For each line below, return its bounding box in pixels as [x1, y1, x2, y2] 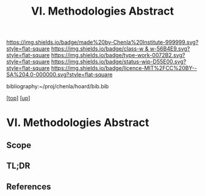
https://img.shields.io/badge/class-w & [51, 45, 149, 52]
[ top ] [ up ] [6, 94, 31, 102]
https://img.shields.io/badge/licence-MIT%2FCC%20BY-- [51, 65, 197, 72]
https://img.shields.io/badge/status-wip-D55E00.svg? [51, 58, 187, 65]
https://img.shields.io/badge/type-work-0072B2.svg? [51, 52, 185, 59]
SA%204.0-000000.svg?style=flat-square [6, 71, 113, 79]
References [6, 181, 51, 192]
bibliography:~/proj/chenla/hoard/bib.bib [6, 83, 109, 90]
